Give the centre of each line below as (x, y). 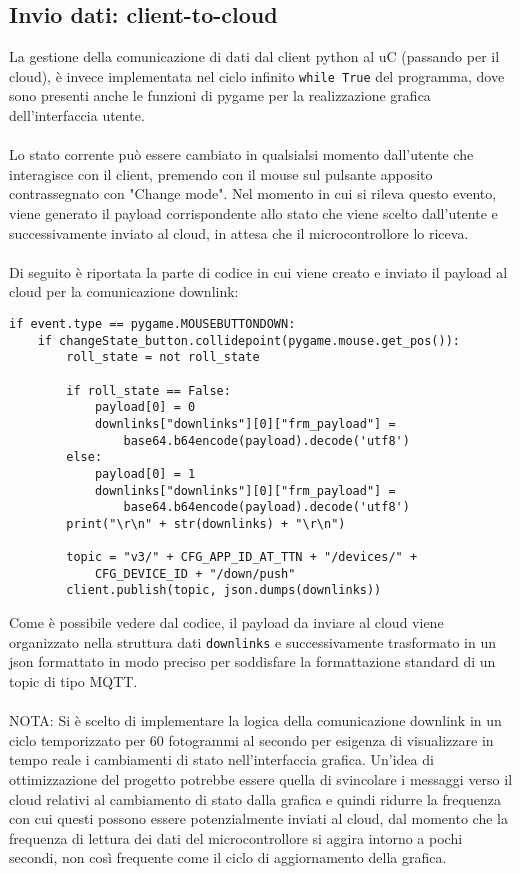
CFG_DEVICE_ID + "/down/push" (195, 573)
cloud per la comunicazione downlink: (124, 291)
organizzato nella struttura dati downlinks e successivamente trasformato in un (252, 641)
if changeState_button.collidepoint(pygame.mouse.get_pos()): (249, 340)
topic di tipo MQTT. (73, 680)
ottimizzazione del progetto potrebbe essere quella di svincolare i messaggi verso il (261, 778)
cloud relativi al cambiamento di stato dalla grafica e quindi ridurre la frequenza (255, 798)
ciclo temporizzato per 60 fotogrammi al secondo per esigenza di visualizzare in (251, 739)
